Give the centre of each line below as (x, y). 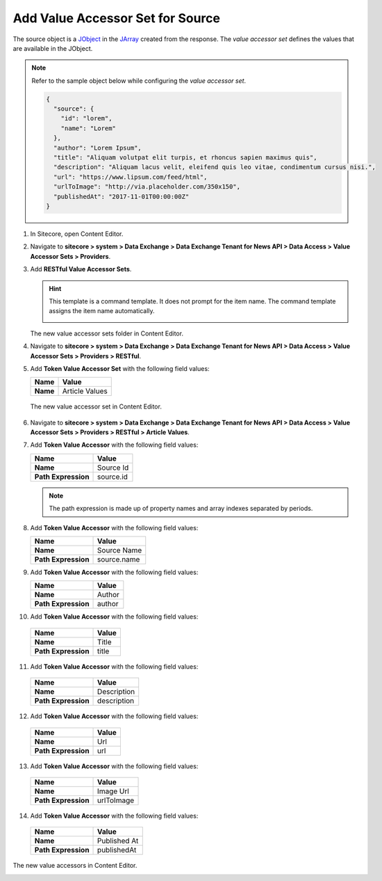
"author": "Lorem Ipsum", (97, 148)
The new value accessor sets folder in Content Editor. (107, 333)
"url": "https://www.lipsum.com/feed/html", (130, 177)
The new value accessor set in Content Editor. (96, 406)
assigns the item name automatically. (102, 311)
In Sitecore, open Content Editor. (77, 234)
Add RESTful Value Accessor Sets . (81, 269)
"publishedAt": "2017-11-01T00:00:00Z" (121, 196)
